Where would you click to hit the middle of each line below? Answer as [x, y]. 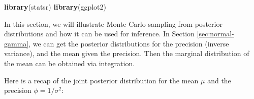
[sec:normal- [215, 34]
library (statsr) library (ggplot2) [55, 7]
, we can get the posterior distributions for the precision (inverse [129, 43]
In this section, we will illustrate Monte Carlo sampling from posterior [113, 23]
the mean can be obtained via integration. [70, 63]
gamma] [17, 43]
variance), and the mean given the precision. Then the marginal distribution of [127, 53]
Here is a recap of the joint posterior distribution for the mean [101, 80]
